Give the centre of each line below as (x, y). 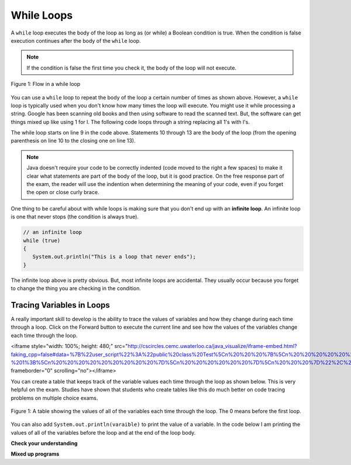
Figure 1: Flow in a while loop (46, 84)
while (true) (42, 240)
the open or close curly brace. (63, 192)
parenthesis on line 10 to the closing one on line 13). (73, 141)
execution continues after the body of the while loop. (76, 40)
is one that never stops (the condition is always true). (75, 217)
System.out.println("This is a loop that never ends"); (114, 257)
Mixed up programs (35, 454)
